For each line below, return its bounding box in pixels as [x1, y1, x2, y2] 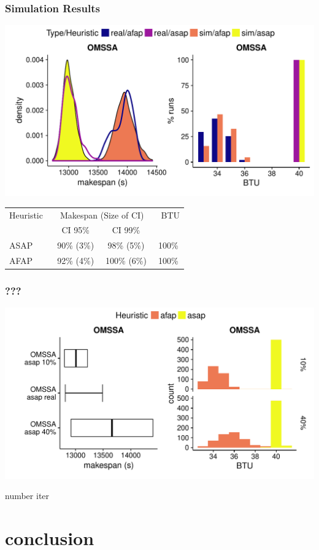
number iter [5, 489, 50, 502]
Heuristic [9, 208, 43, 221]
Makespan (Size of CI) [60, 208, 144, 221]
